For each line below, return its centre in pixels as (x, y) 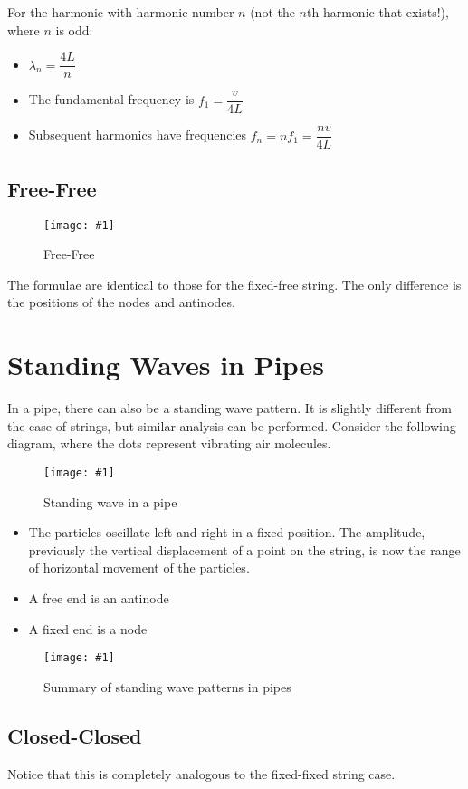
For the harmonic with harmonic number (121, 12)
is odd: (74, 29)
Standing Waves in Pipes (166, 365)
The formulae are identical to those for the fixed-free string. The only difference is (234, 284)
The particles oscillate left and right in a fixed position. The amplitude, (227, 532)
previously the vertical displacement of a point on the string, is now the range (244, 549)
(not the (272, 12)
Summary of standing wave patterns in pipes (167, 686)
